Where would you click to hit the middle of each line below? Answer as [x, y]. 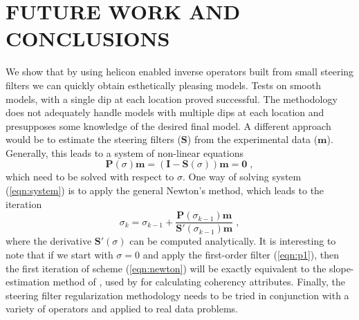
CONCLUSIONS [88, 38]
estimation [28, 282]
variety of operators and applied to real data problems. [122, 309]
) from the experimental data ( [252, 139]
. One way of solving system [242, 177]
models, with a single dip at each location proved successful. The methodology [172, 98]
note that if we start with [59, 254]
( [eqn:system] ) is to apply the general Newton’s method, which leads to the [165, 190]
